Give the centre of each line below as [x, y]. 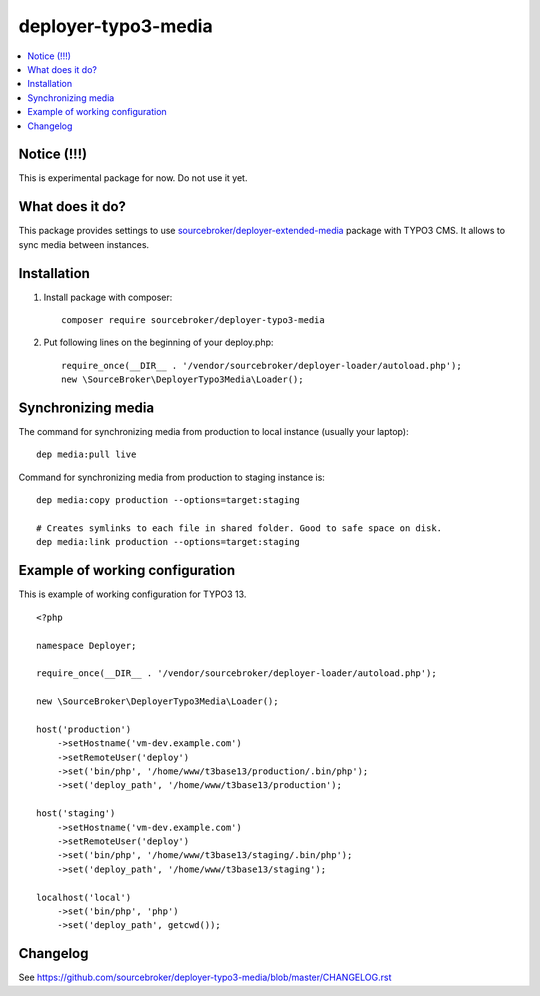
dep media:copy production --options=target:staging [168, 500]
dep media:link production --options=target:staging [168, 542]
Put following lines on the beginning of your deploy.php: [158, 342]
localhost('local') [84, 897]
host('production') [84, 729]
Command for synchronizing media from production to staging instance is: [171, 477]
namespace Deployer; [86, 645]
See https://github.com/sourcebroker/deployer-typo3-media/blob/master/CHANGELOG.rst [205, 977]
